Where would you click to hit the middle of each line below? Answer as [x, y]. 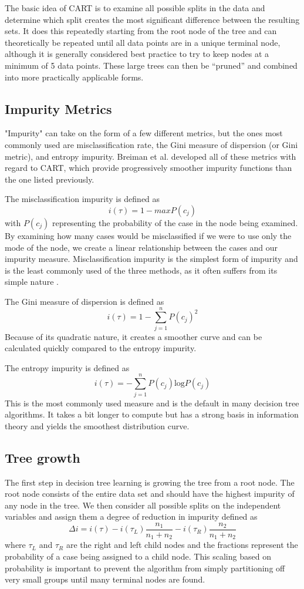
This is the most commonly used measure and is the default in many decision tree [152, 403]
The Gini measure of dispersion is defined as [85, 301]
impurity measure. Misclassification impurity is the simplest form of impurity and [151, 259]
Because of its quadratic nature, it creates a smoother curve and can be [134, 336]
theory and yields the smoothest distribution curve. [97, 425]
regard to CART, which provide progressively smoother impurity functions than [148, 168]
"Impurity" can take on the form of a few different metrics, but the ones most [144, 133]
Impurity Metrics [58, 108]
